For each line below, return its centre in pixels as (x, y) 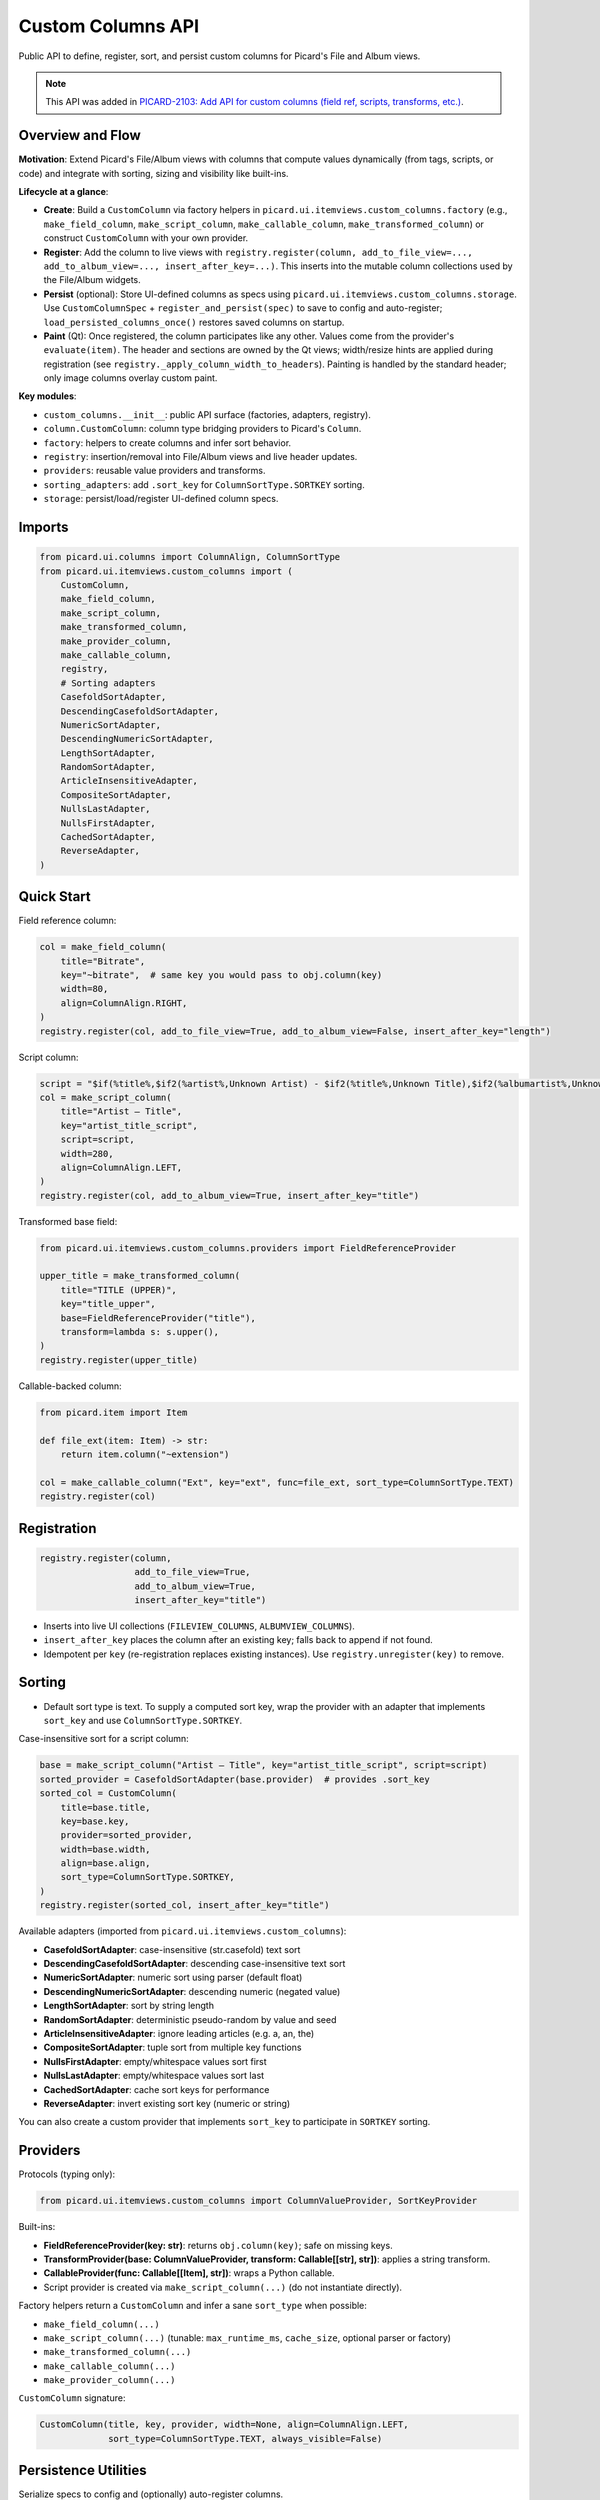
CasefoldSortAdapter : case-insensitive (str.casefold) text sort (172, 1949)
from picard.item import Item (113, 1412)
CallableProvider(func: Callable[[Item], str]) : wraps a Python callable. (189, 2273)
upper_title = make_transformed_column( (139, 1276)
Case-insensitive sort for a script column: (103, 1739)
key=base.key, (95, 1821)
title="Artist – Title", (121, 1111)
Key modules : (47, 396)
